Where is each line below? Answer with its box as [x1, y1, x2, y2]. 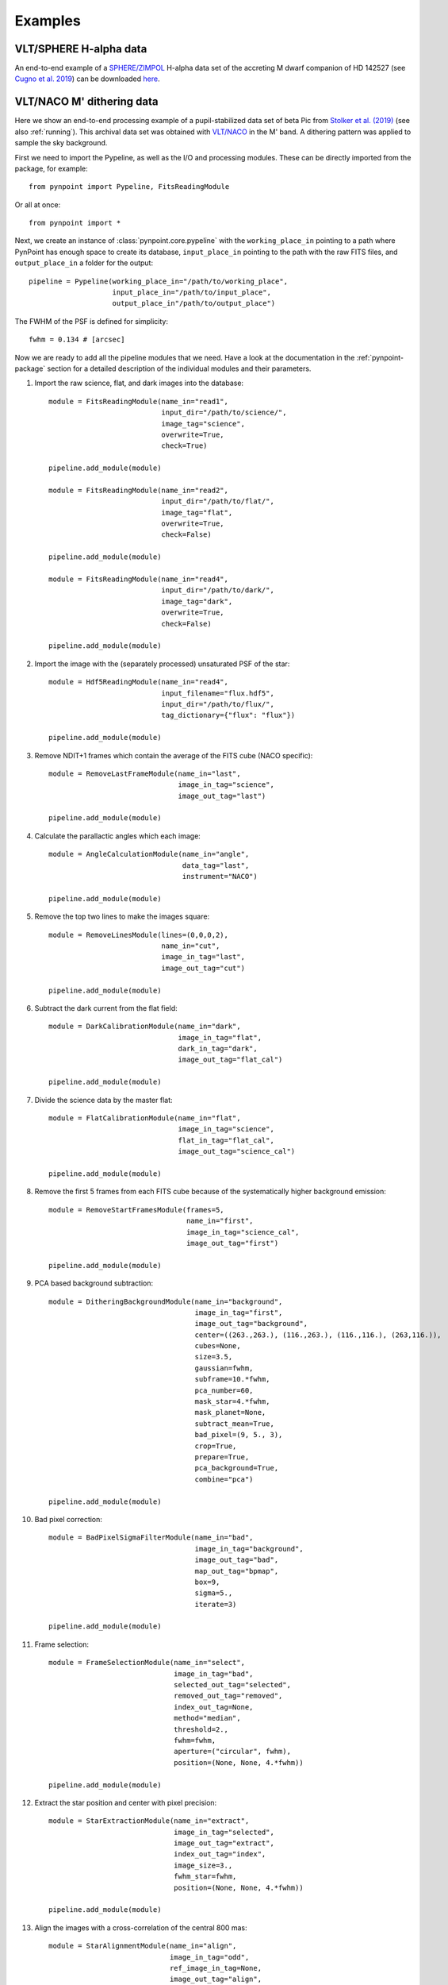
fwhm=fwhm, [173, 1736, 216, 1744]
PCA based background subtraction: [34, 1278, 154, 1288]
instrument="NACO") [182, 872, 258, 881]
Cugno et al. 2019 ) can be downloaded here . [14, 74, 160, 83]
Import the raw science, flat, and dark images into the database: [34, 378, 244, 388]
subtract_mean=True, [194, 1419, 275, 1428]
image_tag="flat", [161, 508, 233, 517]
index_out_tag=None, [173, 1702, 254, 1711]
